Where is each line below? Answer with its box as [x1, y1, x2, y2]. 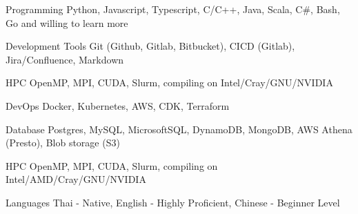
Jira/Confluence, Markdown [6, 52, 124, 66]
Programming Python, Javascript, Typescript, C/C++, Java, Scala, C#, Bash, [6, 2, 340, 16]
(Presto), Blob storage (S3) [6, 135, 120, 150]
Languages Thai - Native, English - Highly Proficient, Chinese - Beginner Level [6, 195, 340, 209]
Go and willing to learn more [6, 15, 128, 30]
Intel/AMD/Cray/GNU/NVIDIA [6, 172, 146, 186]
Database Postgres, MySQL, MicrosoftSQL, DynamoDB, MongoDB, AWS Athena [6, 121, 352, 136]
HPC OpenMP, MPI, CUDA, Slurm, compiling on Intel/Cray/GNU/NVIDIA [6, 75, 333, 90]
